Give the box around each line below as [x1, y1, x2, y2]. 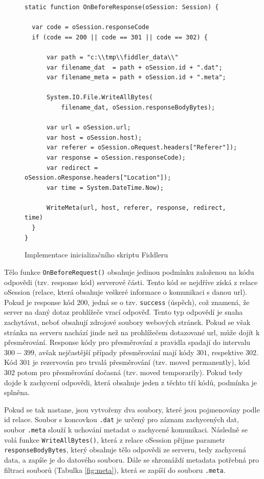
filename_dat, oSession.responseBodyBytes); [61, 103, 215, 111]
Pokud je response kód [4, 296, 75, 307]
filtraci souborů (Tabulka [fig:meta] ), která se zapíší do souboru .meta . [4, 464, 226, 475]
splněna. [4, 387, 30, 398]
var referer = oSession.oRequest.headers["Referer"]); [46, 144, 237, 151]
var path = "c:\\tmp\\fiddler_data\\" [46, 53, 179, 61]
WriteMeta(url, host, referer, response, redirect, [46, 204, 226, 211]
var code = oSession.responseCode [32, 24, 149, 31]
